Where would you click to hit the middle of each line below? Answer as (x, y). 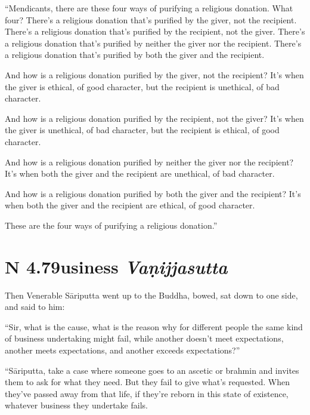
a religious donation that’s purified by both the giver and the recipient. (135, 55)
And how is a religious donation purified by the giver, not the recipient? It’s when (154, 74)
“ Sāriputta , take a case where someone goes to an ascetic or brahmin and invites (152, 370)
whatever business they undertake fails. (76, 405)
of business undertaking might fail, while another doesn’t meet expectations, (144, 338)
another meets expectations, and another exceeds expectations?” (123, 350)
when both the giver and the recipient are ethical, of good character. (130, 205)
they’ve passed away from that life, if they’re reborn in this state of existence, (147, 393)
